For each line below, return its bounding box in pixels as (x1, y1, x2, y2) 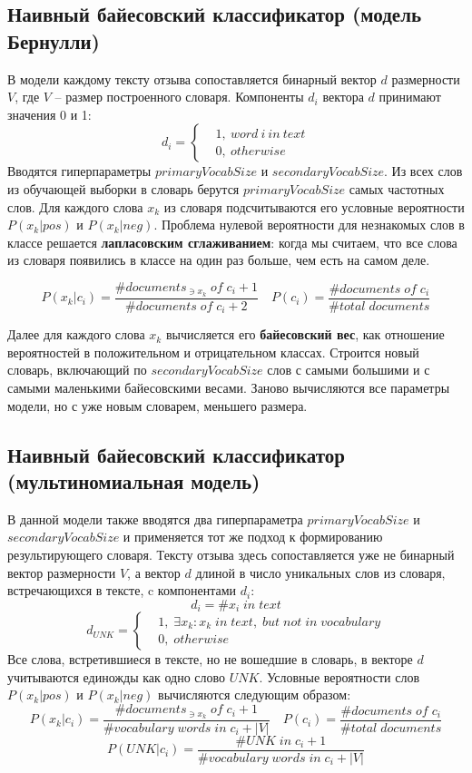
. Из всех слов (384, 161, 463, 181)
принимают (379, 87, 441, 106)
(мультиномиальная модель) (7, 467, 261, 495)
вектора (322, 87, 364, 106)
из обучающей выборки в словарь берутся (7, 179, 240, 198)
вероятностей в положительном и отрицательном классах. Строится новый (7, 342, 419, 361)
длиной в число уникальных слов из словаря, (195, 563, 446, 582)
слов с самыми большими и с (267, 360, 430, 379)
